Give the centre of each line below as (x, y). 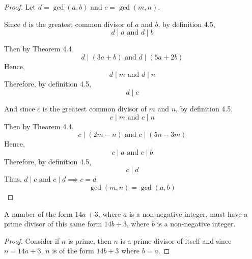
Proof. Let (20, 7)
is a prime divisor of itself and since (176, 240)
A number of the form (38, 213)
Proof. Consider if (32, 240)
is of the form (73, 251)
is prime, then (90, 240)
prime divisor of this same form (53, 224)
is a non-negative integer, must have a (188, 213)
